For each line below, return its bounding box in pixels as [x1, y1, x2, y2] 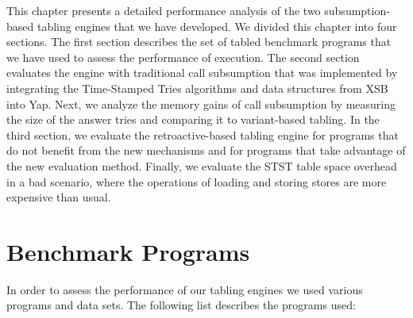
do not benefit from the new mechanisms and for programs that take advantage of [6, 142, 406, 159]
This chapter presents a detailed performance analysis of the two [6, 2, 321, 18]
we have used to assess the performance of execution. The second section [6, 48, 360, 65]
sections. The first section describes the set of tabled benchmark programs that [6, 33, 392, 50]
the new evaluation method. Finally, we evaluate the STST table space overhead [6, 157, 397, 174]
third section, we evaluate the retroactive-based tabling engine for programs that [6, 126, 399, 143]
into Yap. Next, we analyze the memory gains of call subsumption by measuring [6, 95, 396, 112]
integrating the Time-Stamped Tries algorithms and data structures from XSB [6, 79, 388, 96]
